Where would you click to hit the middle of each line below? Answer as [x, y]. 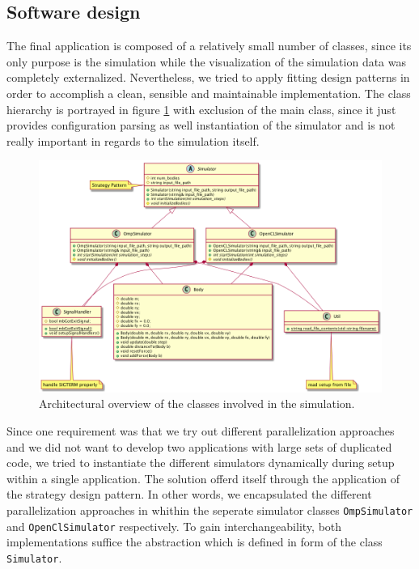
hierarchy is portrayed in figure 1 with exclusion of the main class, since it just [201, 109]
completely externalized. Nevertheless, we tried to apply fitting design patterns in [208, 77]
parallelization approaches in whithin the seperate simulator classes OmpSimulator [210, 510]
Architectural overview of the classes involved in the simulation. [197, 403]
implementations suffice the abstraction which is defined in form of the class [195, 542]
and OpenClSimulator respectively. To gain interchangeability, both [174, 526]
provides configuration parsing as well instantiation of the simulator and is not [201, 125]
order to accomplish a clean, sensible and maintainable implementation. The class [209, 93]
